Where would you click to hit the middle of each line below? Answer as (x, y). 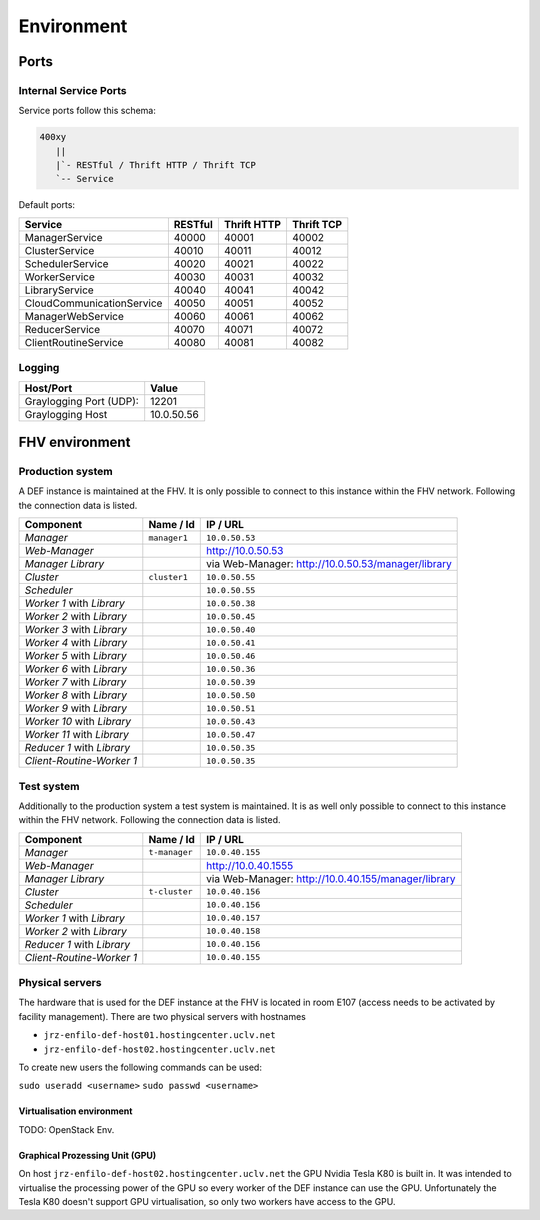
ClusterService (59, 250)
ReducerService (62, 329)
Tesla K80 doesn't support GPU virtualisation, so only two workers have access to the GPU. (207, 1201)
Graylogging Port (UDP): (81, 401)
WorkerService (59, 277)
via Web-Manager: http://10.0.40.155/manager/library (331, 878)
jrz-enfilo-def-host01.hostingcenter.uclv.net (159, 1035)
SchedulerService (66, 263)
